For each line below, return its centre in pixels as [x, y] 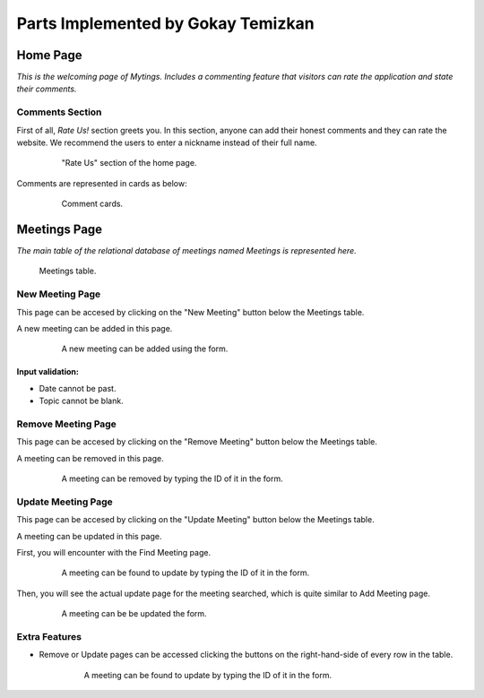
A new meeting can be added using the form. [145, 349]
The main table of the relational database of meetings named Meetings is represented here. [187, 251]
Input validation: [48, 372]
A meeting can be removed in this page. [91, 458]
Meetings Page [60, 229]
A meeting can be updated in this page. [89, 536]
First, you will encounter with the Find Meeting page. [113, 552]
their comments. [47, 89]
